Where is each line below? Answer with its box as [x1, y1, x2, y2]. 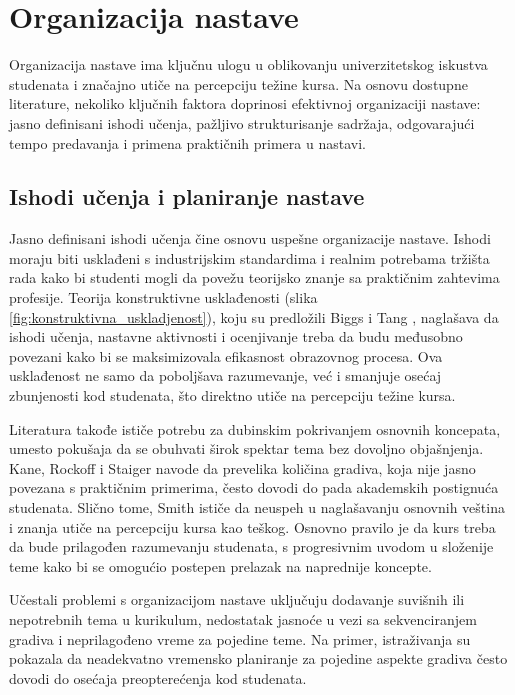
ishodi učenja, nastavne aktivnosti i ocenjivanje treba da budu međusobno [9, 326, 463, 347]
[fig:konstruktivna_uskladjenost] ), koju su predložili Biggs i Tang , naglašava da [9, 306, 499, 327]
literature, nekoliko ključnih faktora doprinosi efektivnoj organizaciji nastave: [9, 93, 481, 114]
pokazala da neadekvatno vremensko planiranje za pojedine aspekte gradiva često [9, 648, 508, 669]
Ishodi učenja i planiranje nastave [9, 181, 365, 212]
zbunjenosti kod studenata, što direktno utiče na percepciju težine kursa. [9, 385, 456, 406]
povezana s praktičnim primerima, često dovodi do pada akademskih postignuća [9, 477, 499, 498]
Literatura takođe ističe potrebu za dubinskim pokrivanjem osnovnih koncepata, [9, 418, 501, 439]
